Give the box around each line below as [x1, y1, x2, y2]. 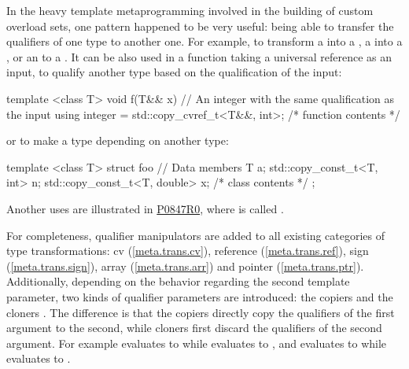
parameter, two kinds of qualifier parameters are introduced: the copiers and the [6, 288, 393, 304]
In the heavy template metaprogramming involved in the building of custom [6, 2, 374, 18]
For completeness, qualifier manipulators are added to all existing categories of [6, 227, 385, 243]
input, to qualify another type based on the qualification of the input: [6, 64, 342, 80]
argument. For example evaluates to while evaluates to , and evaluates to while [6, 334, 387, 351]
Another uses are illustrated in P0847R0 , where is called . [6, 200, 284, 216]
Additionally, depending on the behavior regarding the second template [6, 273, 350, 290]
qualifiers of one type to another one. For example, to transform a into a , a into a [6, 33, 403, 50]
